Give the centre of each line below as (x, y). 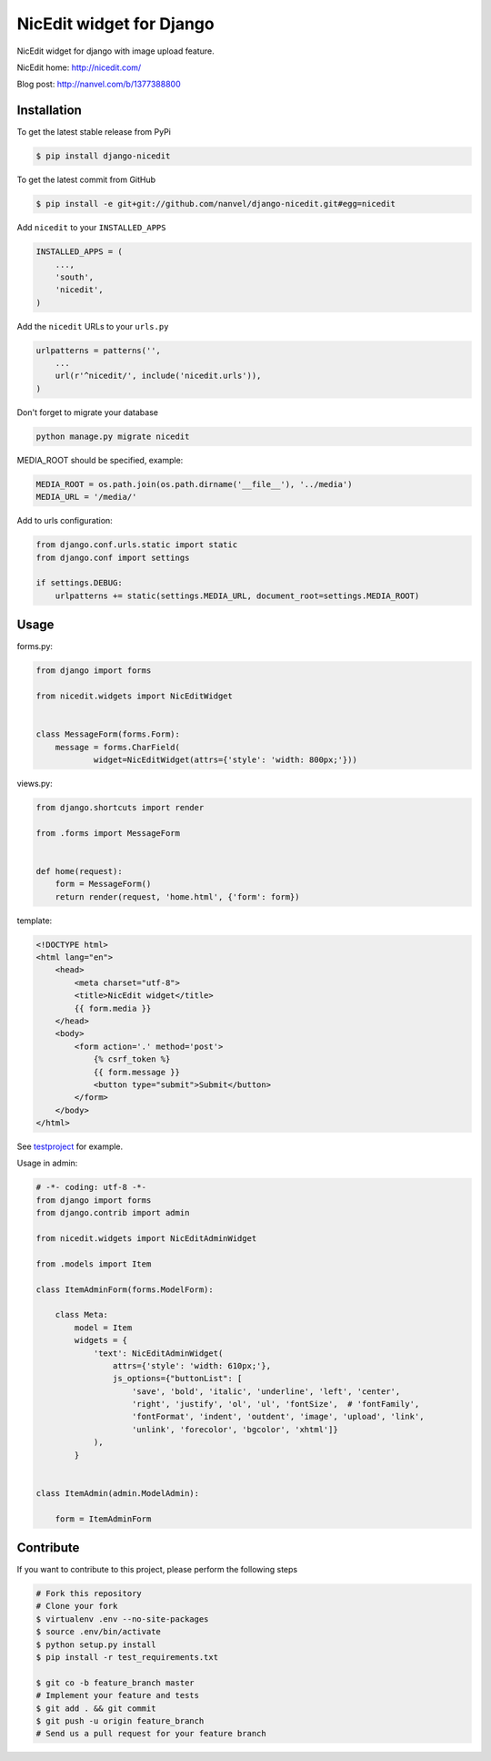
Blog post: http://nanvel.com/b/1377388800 (99, 84)
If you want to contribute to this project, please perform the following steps (157, 1570)
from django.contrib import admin (113, 1213)
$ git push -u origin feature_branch (120, 1720)
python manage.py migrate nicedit (113, 436)
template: (35, 921)
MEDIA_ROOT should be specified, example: (100, 460)
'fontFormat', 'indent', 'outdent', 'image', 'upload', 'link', (278, 1417)
